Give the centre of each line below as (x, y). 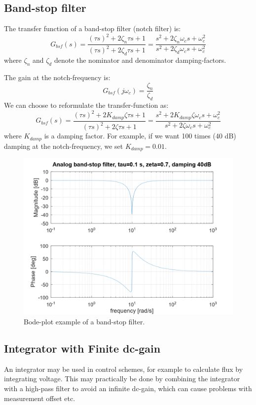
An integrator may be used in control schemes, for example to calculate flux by (124, 369)
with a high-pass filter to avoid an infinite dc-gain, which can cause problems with (128, 388)
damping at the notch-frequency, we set (64, 146)
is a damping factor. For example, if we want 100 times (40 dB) (140, 136)
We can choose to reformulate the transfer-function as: (86, 105)
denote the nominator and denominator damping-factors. (140, 60)
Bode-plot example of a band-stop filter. (84, 322)
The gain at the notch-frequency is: (57, 77)
